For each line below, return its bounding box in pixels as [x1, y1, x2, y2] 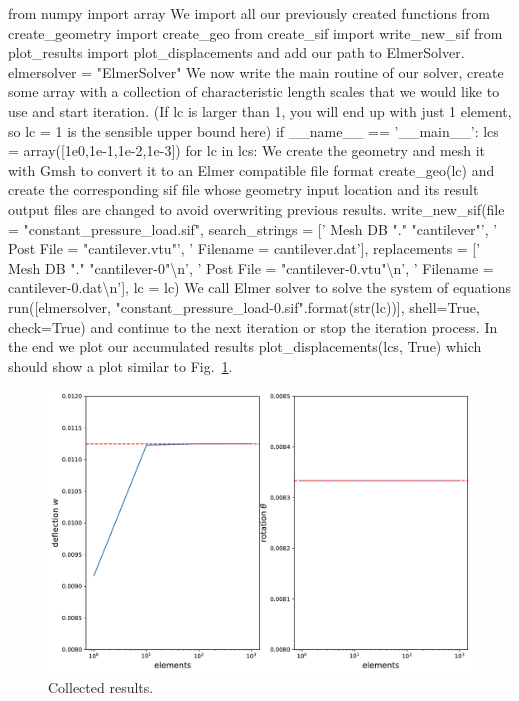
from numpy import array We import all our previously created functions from [8, 3, 491, 23]
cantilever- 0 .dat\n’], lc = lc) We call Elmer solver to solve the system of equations [8, 277, 512, 298]
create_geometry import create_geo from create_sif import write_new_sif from [8, 22, 503, 43]
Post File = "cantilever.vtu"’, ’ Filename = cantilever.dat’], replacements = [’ [8, 238, 481, 259]
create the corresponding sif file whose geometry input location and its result [8, 179, 479, 200]
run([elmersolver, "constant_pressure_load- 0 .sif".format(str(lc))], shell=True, [8, 296, 480, 317]
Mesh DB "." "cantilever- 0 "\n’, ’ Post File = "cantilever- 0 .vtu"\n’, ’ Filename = [8, 257, 494, 278]
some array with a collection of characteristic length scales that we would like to [8, 81, 500, 102]
